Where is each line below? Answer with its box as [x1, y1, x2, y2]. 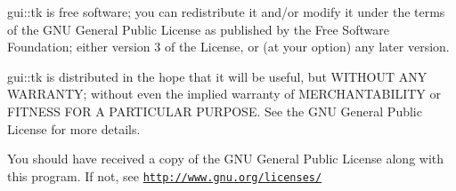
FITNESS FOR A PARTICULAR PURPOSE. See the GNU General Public [7, 101, 422, 120]
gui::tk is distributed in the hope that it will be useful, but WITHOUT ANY [7, 67, 427, 85]
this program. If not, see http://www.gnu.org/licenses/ [7, 166, 322, 185]
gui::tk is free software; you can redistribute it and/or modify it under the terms [7, 3, 445, 20]
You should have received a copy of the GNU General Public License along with [7, 149, 444, 168]
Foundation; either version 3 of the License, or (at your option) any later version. [7, 37, 450, 56]
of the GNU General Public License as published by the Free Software [7, 20, 389, 38]
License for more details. [7, 119, 141, 138]
